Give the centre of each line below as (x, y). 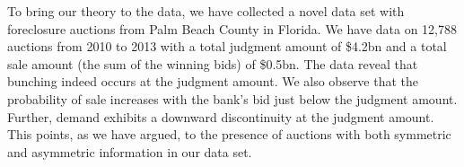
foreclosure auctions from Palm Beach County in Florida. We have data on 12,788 (232, 28)
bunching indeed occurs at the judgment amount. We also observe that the (213, 81)
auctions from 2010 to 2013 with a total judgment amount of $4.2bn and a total (227, 46)
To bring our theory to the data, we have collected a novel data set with (206, 11)
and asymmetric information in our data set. (130, 151)
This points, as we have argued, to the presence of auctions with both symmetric (229, 134)
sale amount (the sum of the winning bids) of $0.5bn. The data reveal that (213, 63)
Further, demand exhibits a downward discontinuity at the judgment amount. (221, 116)
